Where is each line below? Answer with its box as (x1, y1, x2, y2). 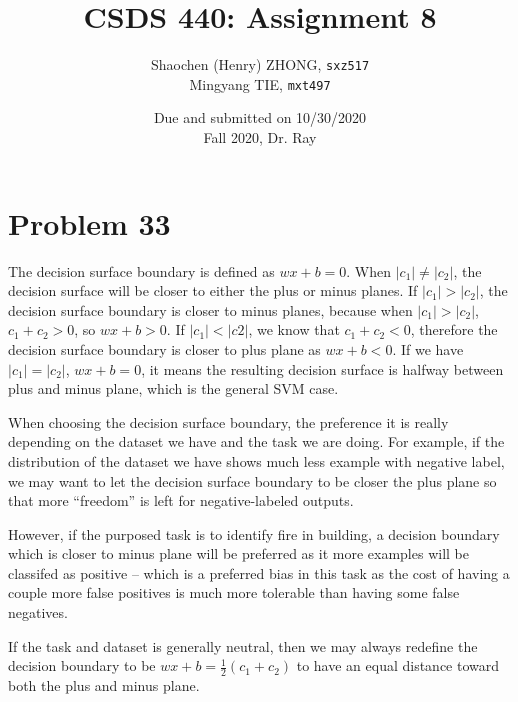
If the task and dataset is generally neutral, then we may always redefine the (8, 635, 478, 656)
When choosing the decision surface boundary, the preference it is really (8, 411, 449, 432)
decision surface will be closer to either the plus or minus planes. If (8, 280, 418, 301)
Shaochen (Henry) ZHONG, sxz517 (150, 54, 370, 75)
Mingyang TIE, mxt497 (189, 73, 331, 94)
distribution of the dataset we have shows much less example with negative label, (8, 450, 505, 471)
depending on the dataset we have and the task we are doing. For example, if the (8, 431, 505, 452)
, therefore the (410, 319, 498, 340)
